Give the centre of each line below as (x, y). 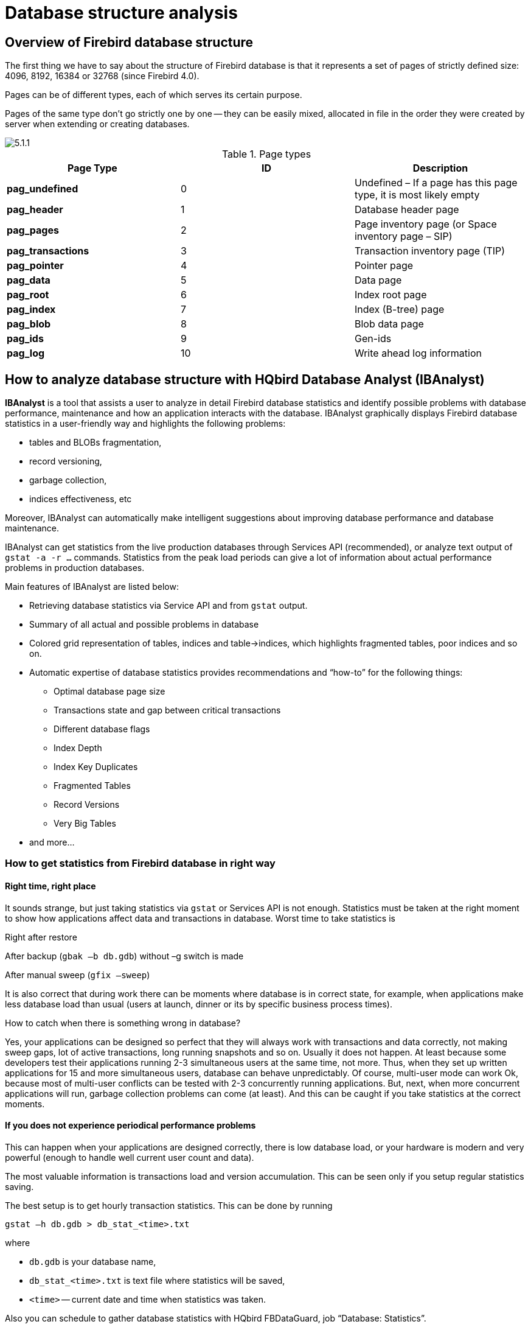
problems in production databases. (75, 568)
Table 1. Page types (266, 154)
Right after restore (41, 937)
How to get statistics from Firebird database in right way (140, 863)
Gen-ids (373, 339)
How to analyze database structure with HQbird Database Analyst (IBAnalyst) (245, 379)
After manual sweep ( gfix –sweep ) (78, 975)
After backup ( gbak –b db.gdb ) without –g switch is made (124, 956)
